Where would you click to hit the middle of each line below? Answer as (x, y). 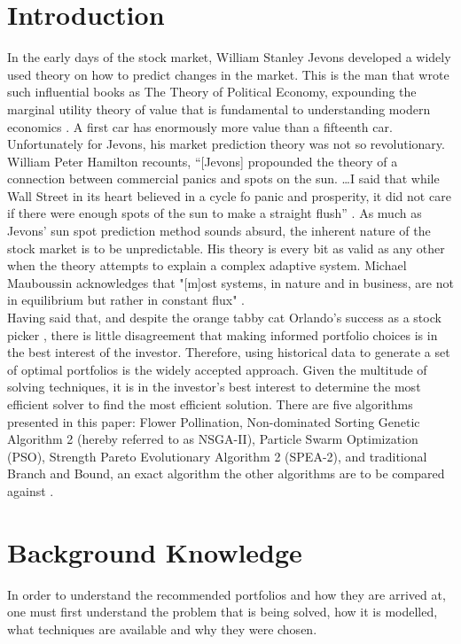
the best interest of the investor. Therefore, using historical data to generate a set (229, 352)
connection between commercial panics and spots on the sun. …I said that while (223, 178)
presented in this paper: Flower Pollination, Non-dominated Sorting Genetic (214, 421)
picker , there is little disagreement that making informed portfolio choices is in (223, 334)
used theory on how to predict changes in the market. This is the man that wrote (228, 74)
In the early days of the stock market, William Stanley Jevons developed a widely (229, 57)
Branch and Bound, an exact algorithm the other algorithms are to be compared (226, 473)
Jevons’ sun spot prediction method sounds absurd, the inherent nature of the (219, 231)
